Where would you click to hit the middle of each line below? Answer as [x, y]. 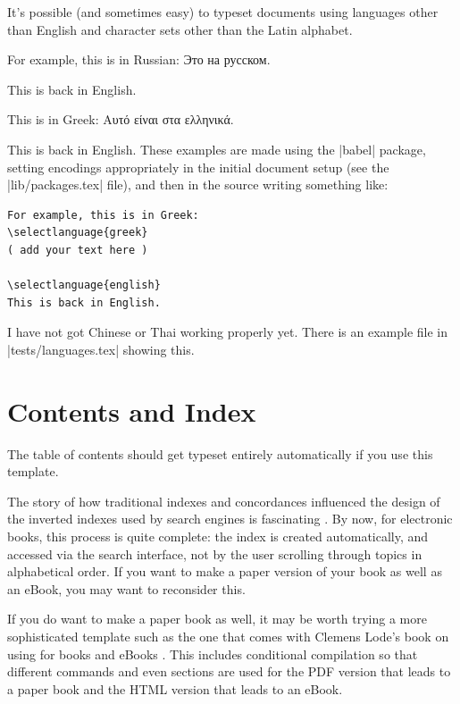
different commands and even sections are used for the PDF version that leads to [229, 671]
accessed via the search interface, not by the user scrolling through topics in [215, 553]
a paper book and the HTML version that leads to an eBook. [175, 688]
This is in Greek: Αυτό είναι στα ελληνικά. [121, 119]
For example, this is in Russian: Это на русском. [139, 59]
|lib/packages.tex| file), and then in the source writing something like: [198, 184]
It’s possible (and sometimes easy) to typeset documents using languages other [223, 12]
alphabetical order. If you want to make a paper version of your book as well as [225, 571]
